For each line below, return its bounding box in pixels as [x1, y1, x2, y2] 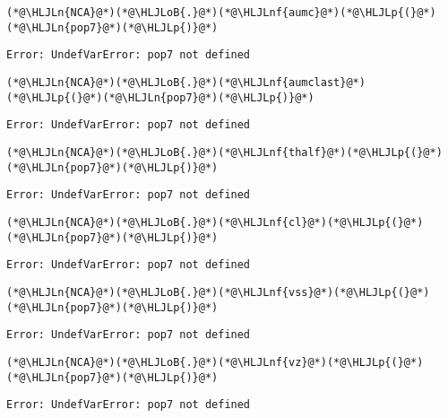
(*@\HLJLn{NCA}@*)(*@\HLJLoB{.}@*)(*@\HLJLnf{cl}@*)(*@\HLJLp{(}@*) [6, 215, 424, 229]
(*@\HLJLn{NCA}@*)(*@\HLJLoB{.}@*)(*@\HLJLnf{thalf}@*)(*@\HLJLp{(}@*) [6, 145, 443, 159]
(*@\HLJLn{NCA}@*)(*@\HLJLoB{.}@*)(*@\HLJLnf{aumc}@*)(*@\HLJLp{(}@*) [6, 6, 436, 19]
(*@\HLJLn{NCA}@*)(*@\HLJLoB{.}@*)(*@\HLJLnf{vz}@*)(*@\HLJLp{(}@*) [6, 355, 424, 369]
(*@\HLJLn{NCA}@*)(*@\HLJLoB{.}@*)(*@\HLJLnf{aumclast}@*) [6, 75, 366, 89]
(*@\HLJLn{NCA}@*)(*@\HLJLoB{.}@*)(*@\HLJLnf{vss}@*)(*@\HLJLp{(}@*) [6, 285, 430, 299]
